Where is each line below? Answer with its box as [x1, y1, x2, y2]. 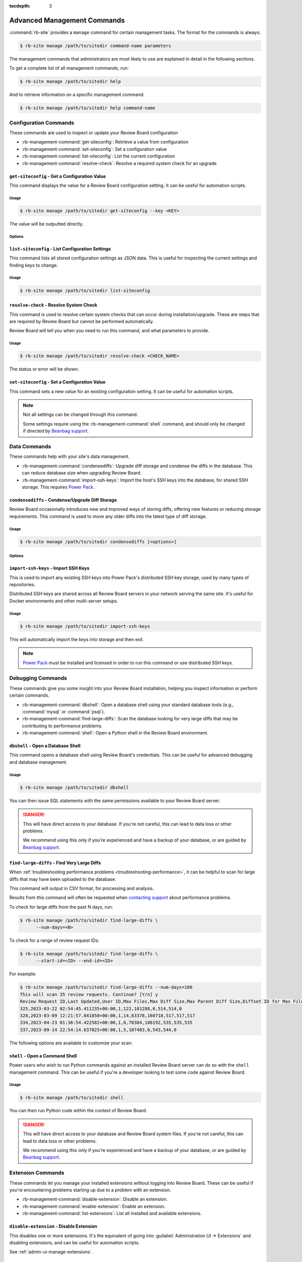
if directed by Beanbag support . [23, 428, 89, 434]
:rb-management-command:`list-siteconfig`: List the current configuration [22, 153, 175, 159]
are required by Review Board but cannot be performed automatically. [9, 318, 155, 324]
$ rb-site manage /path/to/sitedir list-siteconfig [20, 288, 150, 293]
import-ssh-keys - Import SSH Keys [9, 565, 90, 571]
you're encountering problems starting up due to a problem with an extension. [9, 1187, 171, 1193]
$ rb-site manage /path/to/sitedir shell [20, 1094, 124, 1100]
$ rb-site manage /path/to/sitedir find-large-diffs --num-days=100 [20, 984, 193, 990]
